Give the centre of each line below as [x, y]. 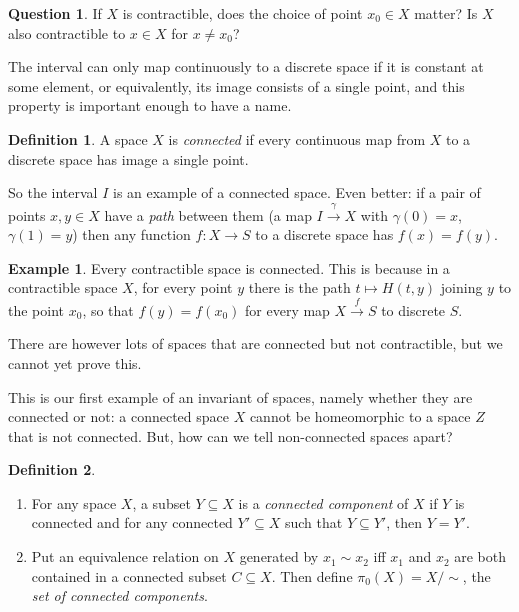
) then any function [131, 234]
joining [461, 287]
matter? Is [446, 13]
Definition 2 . [52, 469]
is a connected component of [323, 502]
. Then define [312, 575]
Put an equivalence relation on [125, 556]
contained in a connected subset [129, 575]
